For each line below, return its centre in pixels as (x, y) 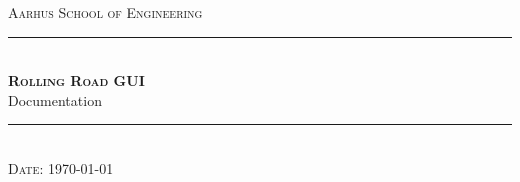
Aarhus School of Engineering (105, 12)
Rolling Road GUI (76, 80)
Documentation (55, 99)
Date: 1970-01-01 (61, 167)
